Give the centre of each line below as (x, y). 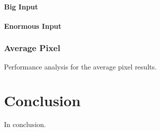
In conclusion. (25, 124)
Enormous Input (33, 26)
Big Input (21, 6)
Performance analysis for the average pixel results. (80, 66)
